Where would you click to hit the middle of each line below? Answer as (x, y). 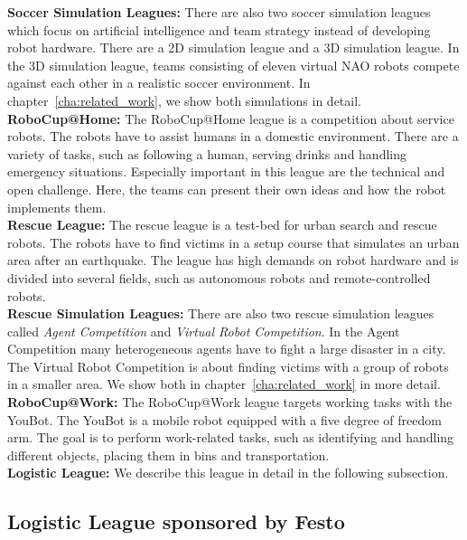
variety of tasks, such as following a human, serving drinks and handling (207, 153)
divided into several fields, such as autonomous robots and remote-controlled (219, 277)
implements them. (57, 207)
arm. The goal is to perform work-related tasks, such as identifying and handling (231, 437)
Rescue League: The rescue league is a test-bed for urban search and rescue (222, 225)
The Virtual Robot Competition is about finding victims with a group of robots (228, 366)
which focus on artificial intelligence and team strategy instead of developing (219, 29)
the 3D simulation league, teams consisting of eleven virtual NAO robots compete (233, 65)
